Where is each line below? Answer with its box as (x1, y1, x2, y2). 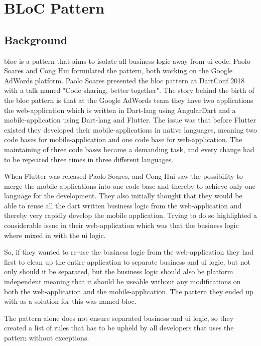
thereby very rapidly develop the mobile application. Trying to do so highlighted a (4, 210, 257, 220)
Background (4, 32, 68, 47)
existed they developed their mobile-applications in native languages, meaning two (4, 124, 257, 135)
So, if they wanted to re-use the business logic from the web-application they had (4, 247, 253, 257)
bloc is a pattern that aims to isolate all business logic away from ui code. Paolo (4, 55, 250, 66)
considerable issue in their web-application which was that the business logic (4, 220, 239, 230)
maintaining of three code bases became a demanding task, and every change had (4, 144, 254, 154)
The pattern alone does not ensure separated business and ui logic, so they (4, 312, 234, 323)
